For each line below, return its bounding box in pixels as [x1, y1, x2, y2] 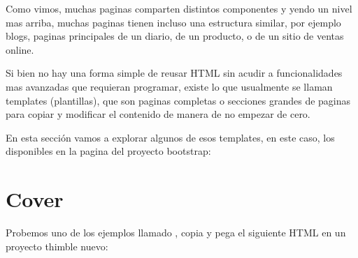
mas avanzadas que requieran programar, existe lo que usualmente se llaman [6, 79, 333, 93]
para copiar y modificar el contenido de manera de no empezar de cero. [6, 107, 310, 121]
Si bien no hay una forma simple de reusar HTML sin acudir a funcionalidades [6, 66, 343, 80]
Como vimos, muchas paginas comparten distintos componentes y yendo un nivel [6, 1, 352, 15]
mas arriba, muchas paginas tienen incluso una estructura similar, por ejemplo [6, 15, 341, 29]
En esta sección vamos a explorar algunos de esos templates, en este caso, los [6, 130, 335, 144]
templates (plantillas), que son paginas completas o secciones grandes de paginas [6, 93, 351, 107]
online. [6, 42, 34, 56]
